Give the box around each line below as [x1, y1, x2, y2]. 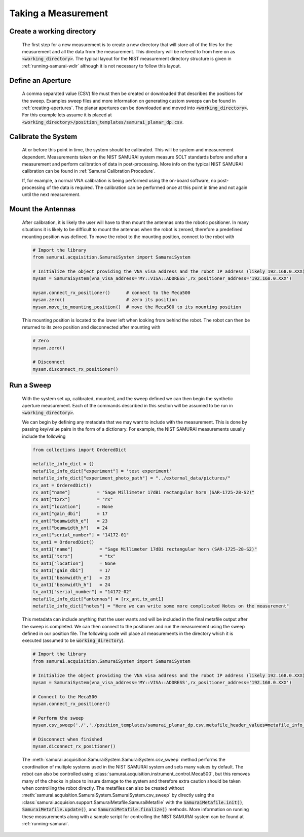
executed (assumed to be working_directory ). [22, 637, 125, 643]
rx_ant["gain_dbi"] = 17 [32, 511, 108, 517]
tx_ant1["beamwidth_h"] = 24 [32, 582, 111, 588]
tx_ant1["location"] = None [32, 560, 116, 566]
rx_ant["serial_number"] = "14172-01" [32, 532, 129, 538]
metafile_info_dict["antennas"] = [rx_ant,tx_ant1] [32, 596, 164, 602]
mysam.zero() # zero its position [32, 297, 177, 303]
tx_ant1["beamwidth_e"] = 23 [32, 574, 111, 581]
